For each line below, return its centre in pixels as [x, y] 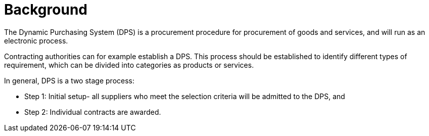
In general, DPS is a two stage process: [69, 80]
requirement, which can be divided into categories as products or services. [129, 65]
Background [46, 10]
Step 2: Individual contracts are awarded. [93, 112]
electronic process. [36, 40]
